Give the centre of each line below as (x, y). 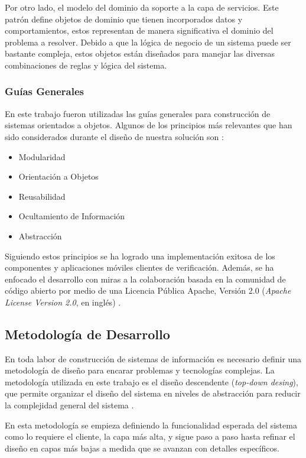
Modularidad (42, 156)
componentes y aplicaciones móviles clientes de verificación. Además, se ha (139, 267)
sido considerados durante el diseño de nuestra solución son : (114, 136)
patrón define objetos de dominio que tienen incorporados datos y (124, 19)
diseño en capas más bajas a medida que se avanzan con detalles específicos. (142, 448)
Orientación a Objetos (58, 176)
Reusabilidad (42, 196)
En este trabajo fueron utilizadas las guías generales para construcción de (138, 113)
